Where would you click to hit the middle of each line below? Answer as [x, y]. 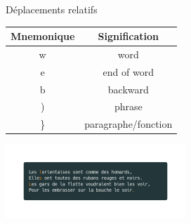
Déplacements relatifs [52, 9]
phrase [128, 106]
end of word [128, 71]
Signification [129, 36]
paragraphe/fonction [129, 124]
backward [128, 89]
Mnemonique [43, 36]
